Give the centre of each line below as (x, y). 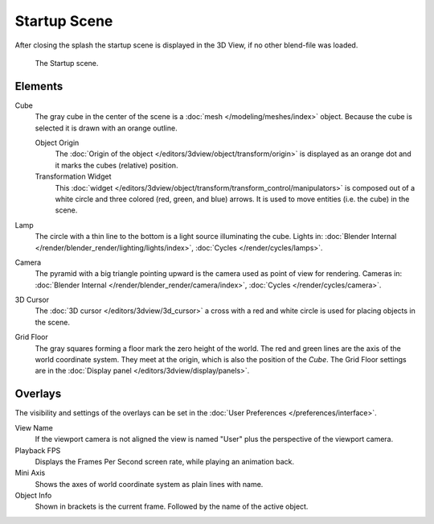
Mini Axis (30, 473)
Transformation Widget (73, 176)
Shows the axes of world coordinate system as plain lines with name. (149, 484)
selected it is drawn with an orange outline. (106, 128)
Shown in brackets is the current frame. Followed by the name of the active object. (172, 506)
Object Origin (57, 143)
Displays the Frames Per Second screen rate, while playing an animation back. (165, 461)
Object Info (33, 496)
